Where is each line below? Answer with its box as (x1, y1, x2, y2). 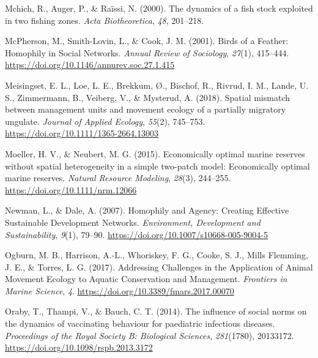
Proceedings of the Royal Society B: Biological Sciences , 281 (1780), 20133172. (5, 329, 294, 341)
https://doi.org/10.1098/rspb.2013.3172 (5, 341, 153, 354)
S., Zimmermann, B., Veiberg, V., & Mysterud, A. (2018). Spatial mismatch (5, 91, 290, 103)
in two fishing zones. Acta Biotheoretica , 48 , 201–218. (5, 13, 204, 26)
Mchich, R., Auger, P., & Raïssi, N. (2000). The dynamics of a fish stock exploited (5, 2, 313, 14)
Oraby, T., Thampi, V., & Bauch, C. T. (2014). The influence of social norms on (5, 305, 307, 318)
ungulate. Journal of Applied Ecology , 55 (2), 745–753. (5, 114, 205, 127)
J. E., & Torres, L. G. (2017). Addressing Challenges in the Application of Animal (5, 260, 313, 273)
